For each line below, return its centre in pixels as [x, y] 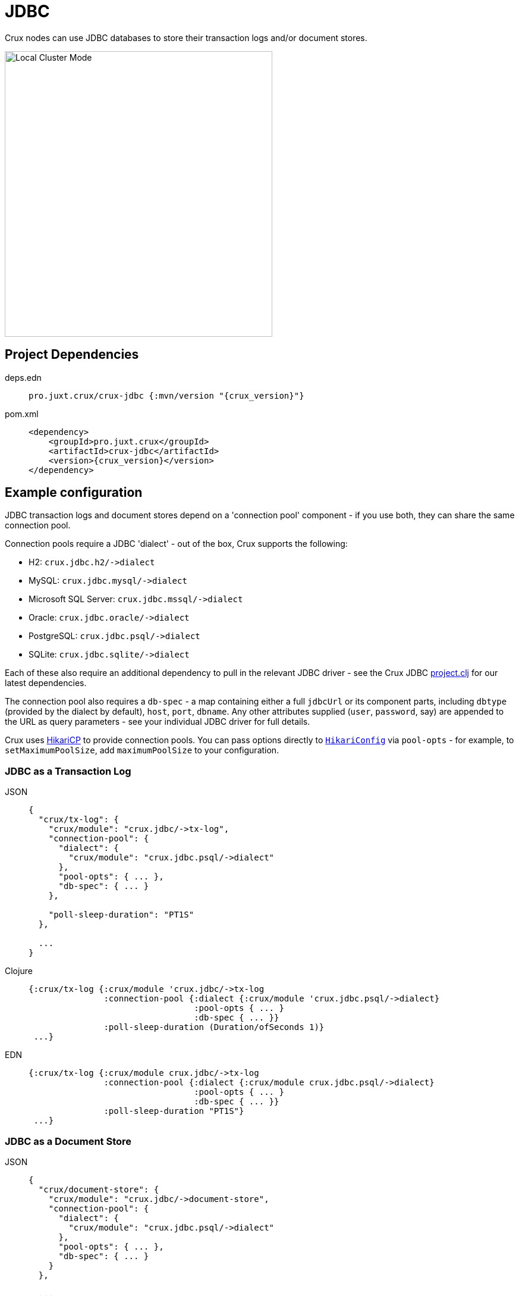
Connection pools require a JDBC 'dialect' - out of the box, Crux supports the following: [176, 544]
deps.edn [23, 377]
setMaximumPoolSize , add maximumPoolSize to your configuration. [142, 750]
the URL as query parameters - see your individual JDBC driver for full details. [158, 722]
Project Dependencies [72, 355]
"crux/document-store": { [99, 1189]
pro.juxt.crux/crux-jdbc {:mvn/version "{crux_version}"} [166, 395]
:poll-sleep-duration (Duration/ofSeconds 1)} [214, 1027]
